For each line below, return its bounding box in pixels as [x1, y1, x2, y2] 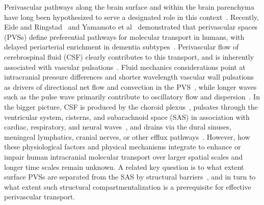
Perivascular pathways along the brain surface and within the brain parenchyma [4, 2, 254, 12]
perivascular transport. [4, 191, 75, 202]
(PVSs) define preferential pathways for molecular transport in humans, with [4, 31, 245, 42]
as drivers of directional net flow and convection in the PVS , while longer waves [4, 81, 257, 92]
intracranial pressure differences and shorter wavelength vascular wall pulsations [4, 71, 254, 82]
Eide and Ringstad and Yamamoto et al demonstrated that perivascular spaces [4, 21, 258, 32]
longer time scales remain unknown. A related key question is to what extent [4, 161, 244, 172]
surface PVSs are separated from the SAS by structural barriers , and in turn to [4, 171, 256, 182]
